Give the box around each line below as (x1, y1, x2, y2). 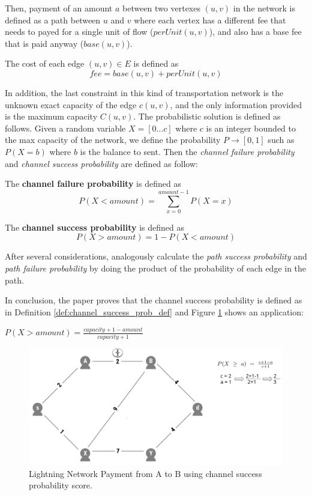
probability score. (29, 479, 92, 491)
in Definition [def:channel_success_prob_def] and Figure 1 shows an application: (5, 305, 304, 318)
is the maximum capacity (5, 110, 98, 123)
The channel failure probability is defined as (5, 177, 181, 190)
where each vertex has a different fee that (134, 13, 286, 26)
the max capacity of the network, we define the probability (5, 133, 221, 146)
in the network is (233, 2, 295, 14)
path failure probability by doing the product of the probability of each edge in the (5, 262, 307, 275)
